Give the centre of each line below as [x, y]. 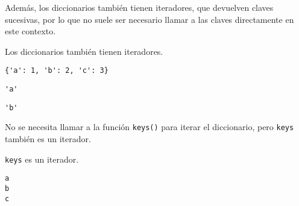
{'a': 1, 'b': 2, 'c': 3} [57, 71]
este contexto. [30, 31]
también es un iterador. [48, 139]
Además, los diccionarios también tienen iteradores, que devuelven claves [139, 7]
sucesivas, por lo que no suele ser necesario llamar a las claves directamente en [149, 19]
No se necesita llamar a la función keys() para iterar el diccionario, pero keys [149, 127]
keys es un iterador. [42, 159]
